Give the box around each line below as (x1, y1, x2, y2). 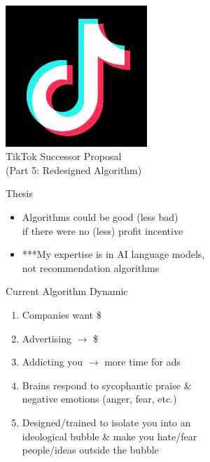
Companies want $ (22, 307, 101, 322)
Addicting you (22, 354, 83, 369)
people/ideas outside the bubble (22, 442, 159, 457)
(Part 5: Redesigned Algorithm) (6, 162, 142, 177)
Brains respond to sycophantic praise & (22, 377, 192, 392)
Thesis (6, 186, 34, 201)
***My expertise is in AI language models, (22, 247, 205, 261)
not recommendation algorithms (22, 260, 160, 275)
